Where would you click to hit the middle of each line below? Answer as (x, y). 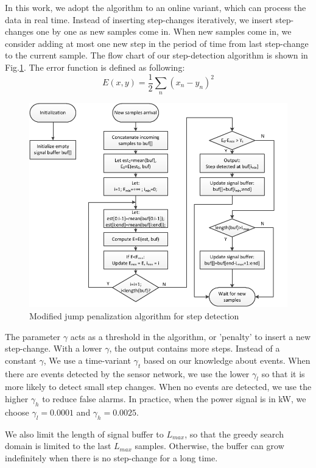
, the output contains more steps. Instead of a (195, 348)
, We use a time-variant (87, 360)
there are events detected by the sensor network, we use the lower (127, 373)
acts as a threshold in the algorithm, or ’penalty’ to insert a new (191, 336)
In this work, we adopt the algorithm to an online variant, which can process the (156, 7)
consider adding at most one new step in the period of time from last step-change (157, 43)
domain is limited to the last (58, 446)
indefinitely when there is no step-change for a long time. (111, 457)
